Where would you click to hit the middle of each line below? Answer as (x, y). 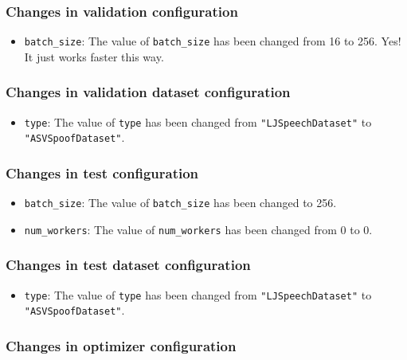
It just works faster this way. (94, 56)
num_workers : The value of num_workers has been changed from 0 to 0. (198, 229)
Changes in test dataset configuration (128, 265)
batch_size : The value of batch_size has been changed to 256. (180, 203)
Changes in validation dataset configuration (148, 92)
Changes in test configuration (102, 172)
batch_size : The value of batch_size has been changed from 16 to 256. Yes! (213, 41)
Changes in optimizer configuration (121, 345)
